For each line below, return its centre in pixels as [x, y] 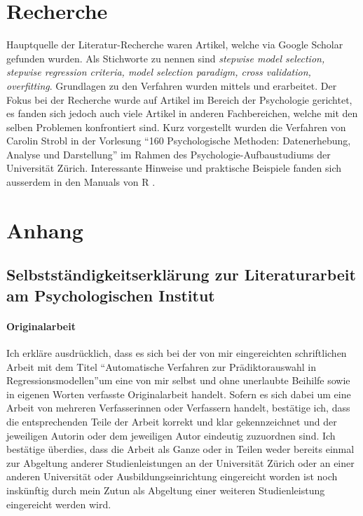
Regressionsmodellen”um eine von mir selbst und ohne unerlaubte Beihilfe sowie [178, 380]
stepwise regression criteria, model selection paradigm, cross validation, [159, 72]
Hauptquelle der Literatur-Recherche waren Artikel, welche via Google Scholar [175, 45]
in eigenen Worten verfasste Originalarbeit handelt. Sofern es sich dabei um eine [179, 394]
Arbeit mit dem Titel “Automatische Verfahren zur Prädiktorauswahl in [161, 366]
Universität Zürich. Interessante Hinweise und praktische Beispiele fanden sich [174, 168]
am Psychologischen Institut [111, 295]
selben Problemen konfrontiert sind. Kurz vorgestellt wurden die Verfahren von [176, 127]
